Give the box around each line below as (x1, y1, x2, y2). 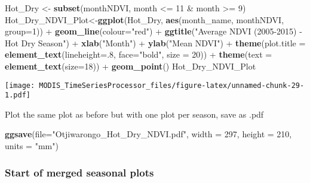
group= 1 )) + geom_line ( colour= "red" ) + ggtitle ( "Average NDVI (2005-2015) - (5, 25, 302, 37)
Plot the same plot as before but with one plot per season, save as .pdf (5, 108, 264, 120)
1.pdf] (5, 91, 30, 100)
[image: (5, 81, 35, 90)
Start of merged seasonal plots (5, 165, 154, 179)
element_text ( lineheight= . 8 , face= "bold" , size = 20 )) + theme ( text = (5, 48, 272, 61)
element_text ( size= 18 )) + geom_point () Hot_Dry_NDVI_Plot (5, 59, 256, 72)
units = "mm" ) (5, 140, 59, 152)
